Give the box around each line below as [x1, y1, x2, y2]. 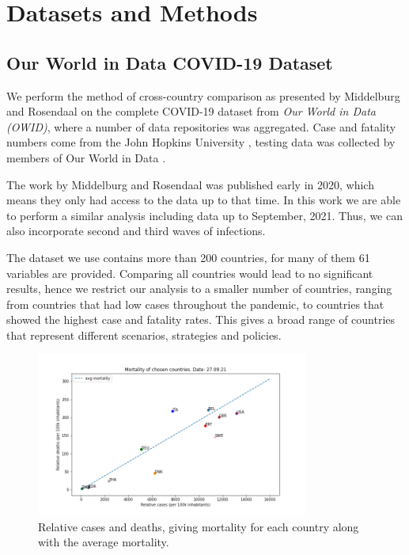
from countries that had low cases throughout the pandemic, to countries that [6, 295, 384, 312]
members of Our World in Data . [6, 149, 166, 165]
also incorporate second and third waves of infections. [6, 222, 266, 239]
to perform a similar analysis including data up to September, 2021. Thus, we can [6, 207, 403, 223]
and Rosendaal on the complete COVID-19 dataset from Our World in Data [6, 103, 376, 120]
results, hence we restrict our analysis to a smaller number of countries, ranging [6, 280, 392, 297]
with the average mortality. [38, 534, 169, 550]
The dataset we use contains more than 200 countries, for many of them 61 [6, 249, 370, 265]
